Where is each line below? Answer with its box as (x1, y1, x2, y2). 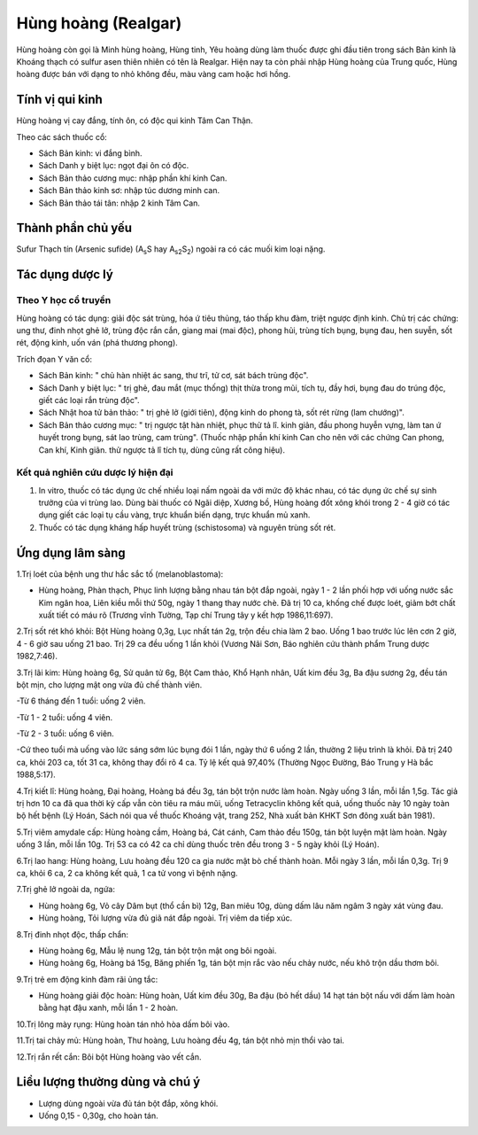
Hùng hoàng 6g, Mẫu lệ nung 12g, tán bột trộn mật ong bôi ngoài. (38, 945, 277, 956)
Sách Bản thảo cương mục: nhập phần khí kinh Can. (38, 173, 227, 183)
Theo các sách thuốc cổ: (16, 131, 108, 142)
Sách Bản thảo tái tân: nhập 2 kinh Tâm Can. (38, 198, 201, 208)
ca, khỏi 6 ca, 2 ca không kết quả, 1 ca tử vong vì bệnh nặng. (16, 867, 238, 878)
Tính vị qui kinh (16, 92, 104, 107)
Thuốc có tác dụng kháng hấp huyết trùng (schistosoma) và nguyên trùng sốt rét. (38, 522, 336, 533)
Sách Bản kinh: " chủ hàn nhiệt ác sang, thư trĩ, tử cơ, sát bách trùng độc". (38, 370, 309, 381)
